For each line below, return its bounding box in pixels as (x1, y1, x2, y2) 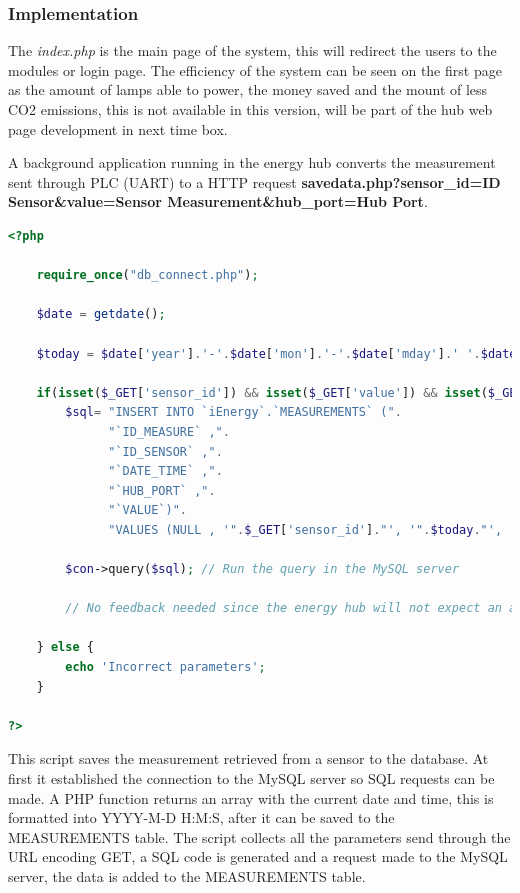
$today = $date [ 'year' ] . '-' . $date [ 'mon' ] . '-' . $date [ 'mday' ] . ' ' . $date (36, 346, 517, 361)
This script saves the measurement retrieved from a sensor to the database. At (8, 748, 489, 769)
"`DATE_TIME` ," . (108, 464, 223, 479)
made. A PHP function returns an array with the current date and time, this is (8, 787, 494, 808)
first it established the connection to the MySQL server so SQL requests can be (8, 768, 495, 788)
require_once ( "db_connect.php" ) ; (36, 268, 259, 283)
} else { (36, 640, 94, 655)
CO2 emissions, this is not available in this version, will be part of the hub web (8, 99, 493, 119)
